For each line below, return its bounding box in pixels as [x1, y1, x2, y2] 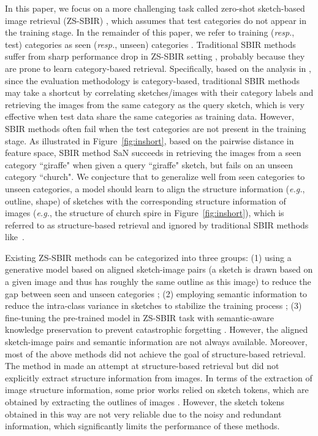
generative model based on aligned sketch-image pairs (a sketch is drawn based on [5, 263, 313, 276]
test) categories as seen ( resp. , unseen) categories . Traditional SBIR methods [5, 37, 296, 50]
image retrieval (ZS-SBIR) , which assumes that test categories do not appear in [5, 14, 307, 26]
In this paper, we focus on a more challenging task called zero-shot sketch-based [5, 2, 305, 14]
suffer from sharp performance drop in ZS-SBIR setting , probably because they [5, 50, 305, 63]
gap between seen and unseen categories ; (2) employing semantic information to [5, 287, 308, 300]
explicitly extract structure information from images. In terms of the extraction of [5, 371, 312, 384]
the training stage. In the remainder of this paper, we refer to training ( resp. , [5, 26, 295, 39]
